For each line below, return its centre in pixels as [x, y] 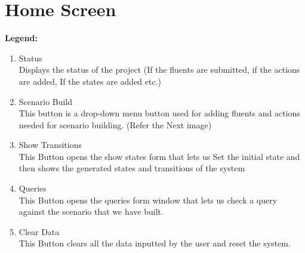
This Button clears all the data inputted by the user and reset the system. [155, 243]
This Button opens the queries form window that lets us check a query [148, 200]
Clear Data [39, 231]
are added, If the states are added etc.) [90, 81]
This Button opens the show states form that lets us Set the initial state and [159, 156]
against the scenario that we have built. [91, 212]
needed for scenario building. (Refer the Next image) [115, 124]
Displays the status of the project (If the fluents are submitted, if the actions [159, 70]
